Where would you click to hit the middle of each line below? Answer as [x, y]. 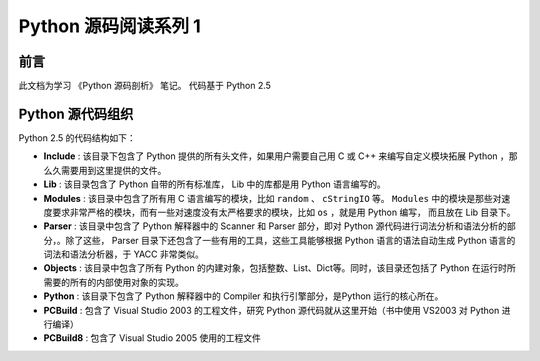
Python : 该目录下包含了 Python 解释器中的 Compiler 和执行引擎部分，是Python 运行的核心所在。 [243, 296]
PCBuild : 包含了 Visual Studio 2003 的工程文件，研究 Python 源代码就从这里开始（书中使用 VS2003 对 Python [271, 310]
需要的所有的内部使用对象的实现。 [113, 282]
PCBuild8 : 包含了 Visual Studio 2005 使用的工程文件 [152, 338]
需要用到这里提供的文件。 [113, 170]
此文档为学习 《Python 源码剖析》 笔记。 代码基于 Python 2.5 [145, 86]
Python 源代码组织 [76, 113]
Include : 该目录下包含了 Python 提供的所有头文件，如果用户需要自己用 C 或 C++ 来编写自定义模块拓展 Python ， [276, 156]
